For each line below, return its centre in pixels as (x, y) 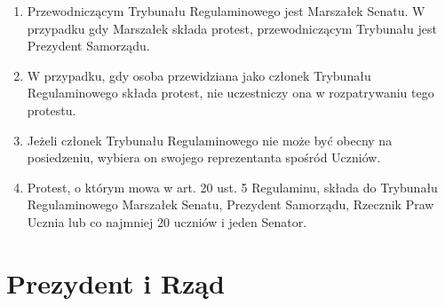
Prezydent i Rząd (115, 282)
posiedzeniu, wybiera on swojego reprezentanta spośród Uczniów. (204, 157)
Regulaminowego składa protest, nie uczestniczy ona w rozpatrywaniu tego (230, 93)
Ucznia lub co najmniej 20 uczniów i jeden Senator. (167, 221)
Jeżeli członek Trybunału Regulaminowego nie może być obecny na (210, 140)
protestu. (52, 110)
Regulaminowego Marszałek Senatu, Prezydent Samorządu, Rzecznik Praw (230, 204)
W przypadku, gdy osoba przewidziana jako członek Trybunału (199, 75)
